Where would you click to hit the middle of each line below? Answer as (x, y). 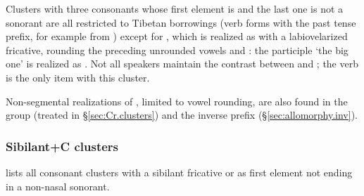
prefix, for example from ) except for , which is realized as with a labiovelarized (177, 36)
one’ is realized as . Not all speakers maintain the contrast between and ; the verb (182, 64)
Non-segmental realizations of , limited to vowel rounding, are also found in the (177, 101)
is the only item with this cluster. (78, 77)
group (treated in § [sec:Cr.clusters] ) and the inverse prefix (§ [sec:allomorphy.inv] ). (182, 115)
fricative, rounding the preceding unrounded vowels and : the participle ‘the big (177, 50)
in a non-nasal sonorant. (58, 186)
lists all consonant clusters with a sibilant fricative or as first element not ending (179, 172)
